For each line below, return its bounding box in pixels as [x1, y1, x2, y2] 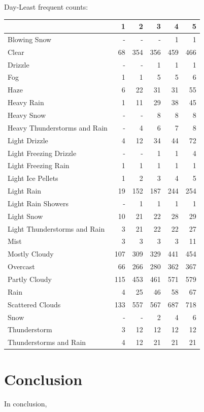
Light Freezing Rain [8, 160, 70, 171]
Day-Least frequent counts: [4, 2, 88, 12]
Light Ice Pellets [8, 173, 58, 183]
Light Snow [8, 210, 43, 221]
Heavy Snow [8, 110, 46, 120]
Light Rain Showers [8, 198, 69, 208]
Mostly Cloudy [8, 248, 54, 259]
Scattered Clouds [8, 299, 61, 309]
